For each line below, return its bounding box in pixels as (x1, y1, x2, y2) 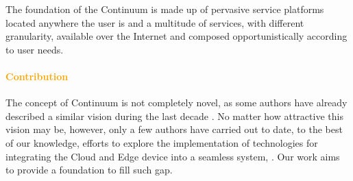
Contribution (5, 69, 69, 83)
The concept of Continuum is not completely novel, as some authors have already (5, 95, 348, 110)
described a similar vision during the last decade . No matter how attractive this (5, 108, 343, 123)
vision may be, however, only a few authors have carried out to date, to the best (5, 122, 343, 136)
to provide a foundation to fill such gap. (5, 162, 173, 177)
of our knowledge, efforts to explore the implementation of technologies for (5, 135, 318, 149)
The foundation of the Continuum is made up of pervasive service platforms (5, 2, 324, 16)
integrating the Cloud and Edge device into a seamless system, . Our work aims (5, 149, 340, 163)
